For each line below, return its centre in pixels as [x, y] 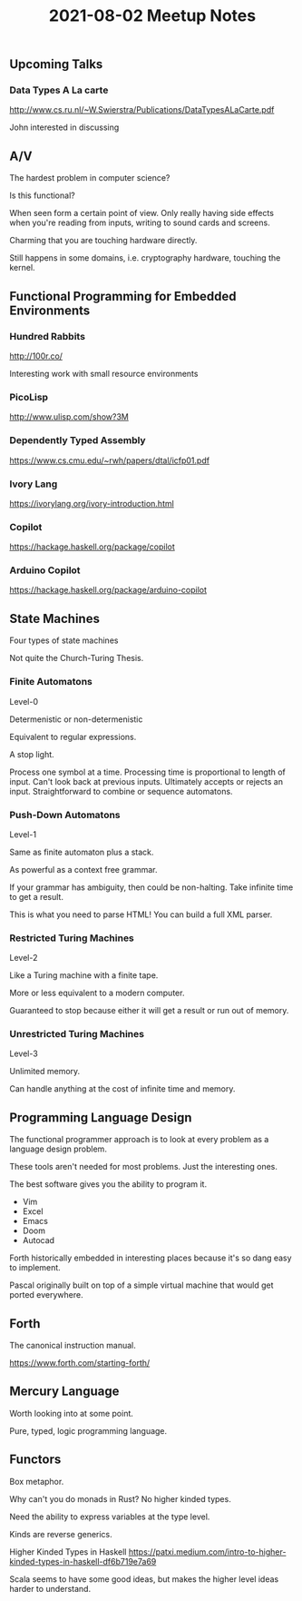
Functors [35, 1460]
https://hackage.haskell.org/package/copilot [92, 547]
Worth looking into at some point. [72, 1413]
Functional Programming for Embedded [123, 296]
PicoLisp [29, 397]
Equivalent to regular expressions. [73, 736]
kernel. [22, 268]
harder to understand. [50, 1588]
